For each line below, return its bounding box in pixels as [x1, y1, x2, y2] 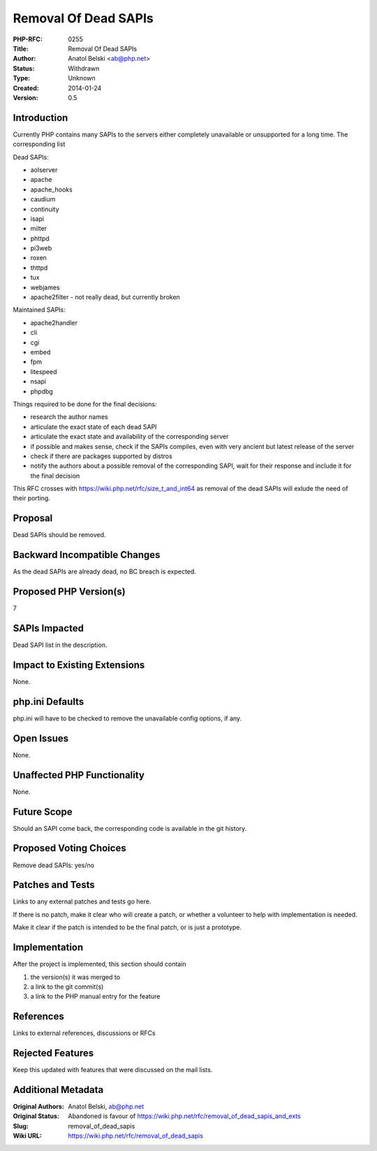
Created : [13, 84, 40, 92]
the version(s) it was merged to [30, 973, 121, 981]
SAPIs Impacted [13, 622, 84, 634]
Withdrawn [68, 64, 100, 73]
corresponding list [13, 140, 66, 148]
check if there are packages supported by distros [30, 452, 172, 460]
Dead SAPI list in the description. [13, 641, 108, 650]
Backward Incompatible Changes [13, 549, 161, 561]
